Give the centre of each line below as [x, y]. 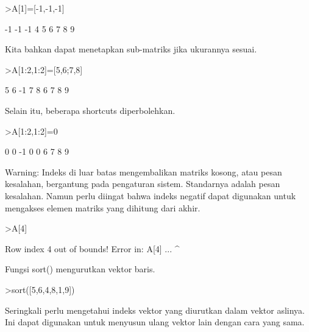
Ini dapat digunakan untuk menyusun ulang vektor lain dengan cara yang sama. [155, 322]
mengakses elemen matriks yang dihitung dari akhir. [103, 207]
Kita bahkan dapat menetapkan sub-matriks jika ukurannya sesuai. [131, 49]
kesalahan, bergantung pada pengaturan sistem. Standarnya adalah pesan [143, 184]
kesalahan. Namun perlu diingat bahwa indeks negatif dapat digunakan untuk [151, 195]
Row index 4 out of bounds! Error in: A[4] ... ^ [92, 248]
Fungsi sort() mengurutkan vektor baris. [80, 269]
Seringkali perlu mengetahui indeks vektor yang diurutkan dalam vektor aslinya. [155, 310]
